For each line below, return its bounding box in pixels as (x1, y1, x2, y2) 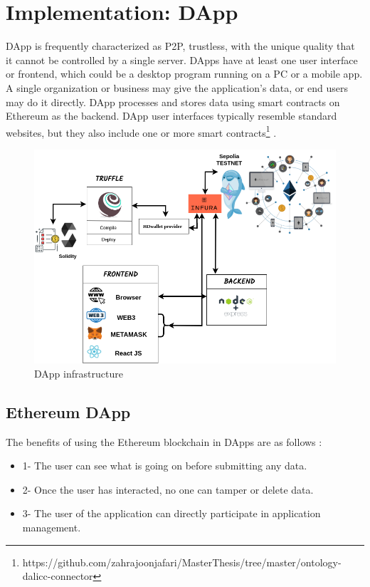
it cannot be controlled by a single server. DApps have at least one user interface (6, 52, 358, 67)
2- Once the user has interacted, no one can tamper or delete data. (22, 482, 314, 497)
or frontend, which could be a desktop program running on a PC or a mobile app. (6, 66, 363, 81)
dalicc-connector (22, 568, 93, 583)
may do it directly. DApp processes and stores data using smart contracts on (6, 94, 340, 109)
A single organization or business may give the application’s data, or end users (6, 80, 348, 95)
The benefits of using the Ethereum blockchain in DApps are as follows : (6, 434, 322, 449)
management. (22, 519, 81, 534)
